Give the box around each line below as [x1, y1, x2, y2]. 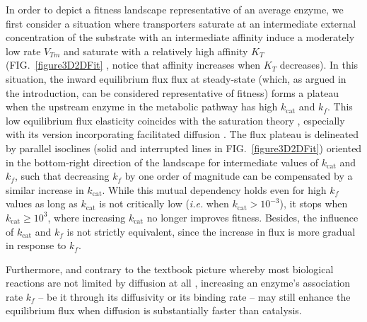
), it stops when [279, 196, 348, 211]
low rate [6, 43, 41, 58]
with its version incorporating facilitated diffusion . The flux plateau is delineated [6, 127, 359, 142]
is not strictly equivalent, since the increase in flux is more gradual [66, 224, 356, 238]
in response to [6, 238, 66, 253]
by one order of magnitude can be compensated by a [124, 168, 353, 183]
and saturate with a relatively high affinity [64, 43, 248, 58]
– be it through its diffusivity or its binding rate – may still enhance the [38, 289, 351, 304]
